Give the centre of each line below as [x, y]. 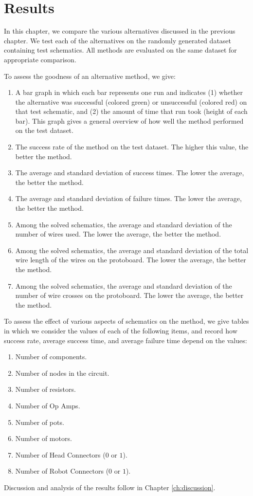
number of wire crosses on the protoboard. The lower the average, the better [129, 295]
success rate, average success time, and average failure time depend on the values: [126, 340]
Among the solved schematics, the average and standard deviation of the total [132, 250]
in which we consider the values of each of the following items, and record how [121, 330]
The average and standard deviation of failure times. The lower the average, [128, 198]
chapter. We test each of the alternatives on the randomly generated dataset [118, 40]
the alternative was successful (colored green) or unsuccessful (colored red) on [131, 101]
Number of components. [51, 357]
